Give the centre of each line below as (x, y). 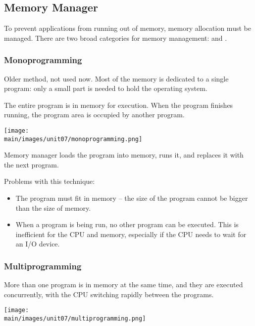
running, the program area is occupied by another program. (94, 115)
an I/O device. (38, 244)
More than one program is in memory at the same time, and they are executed (124, 285)
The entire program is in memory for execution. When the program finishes (119, 105)
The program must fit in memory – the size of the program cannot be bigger (132, 198)
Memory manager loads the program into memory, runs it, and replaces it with (124, 155)
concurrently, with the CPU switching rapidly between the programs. (109, 294)
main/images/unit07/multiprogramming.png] (75, 319)
